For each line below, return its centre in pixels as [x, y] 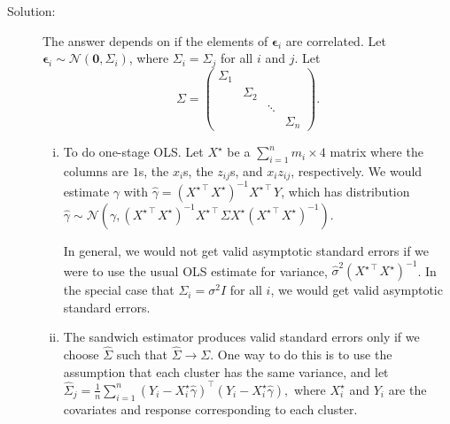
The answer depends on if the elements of [155, 40]
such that [142, 355]
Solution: [31, 11]
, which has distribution [345, 191]
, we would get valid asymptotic [357, 290]
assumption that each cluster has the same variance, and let [226, 371]
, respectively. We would [357, 171]
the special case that [119, 290]
